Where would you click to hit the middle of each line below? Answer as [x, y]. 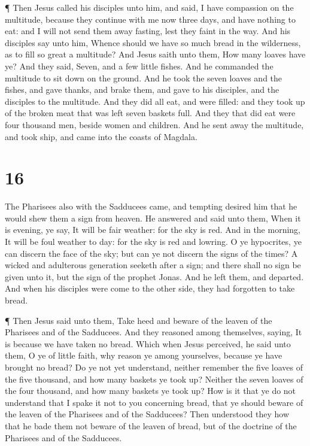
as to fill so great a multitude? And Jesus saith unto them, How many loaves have [155, 54]
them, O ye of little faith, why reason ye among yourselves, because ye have [144, 355]
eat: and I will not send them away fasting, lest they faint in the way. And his [148, 31]
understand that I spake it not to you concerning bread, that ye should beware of [154, 402]
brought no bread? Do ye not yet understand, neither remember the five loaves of [154, 367]
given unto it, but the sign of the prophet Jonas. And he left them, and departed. [154, 276]
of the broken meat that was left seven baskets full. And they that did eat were [150, 113]
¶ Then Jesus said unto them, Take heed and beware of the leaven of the [139, 320]
